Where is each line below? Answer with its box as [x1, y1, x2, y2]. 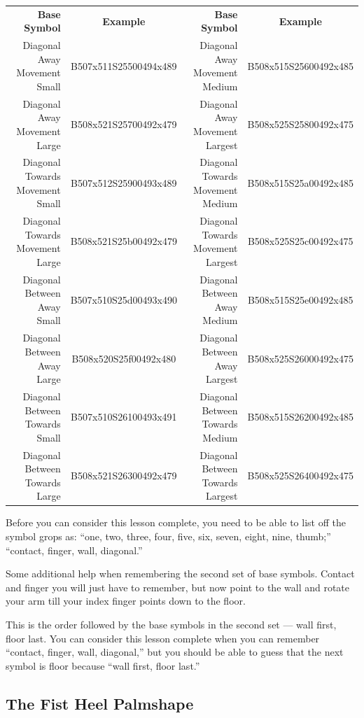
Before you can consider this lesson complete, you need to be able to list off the [6, 515, 346, 530]
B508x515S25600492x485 [247, 58, 353, 73]
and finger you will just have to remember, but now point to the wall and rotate [6, 579, 350, 594]
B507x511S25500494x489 [71, 58, 177, 73]
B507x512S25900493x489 [71, 175, 177, 190]
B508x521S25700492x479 [71, 117, 177, 132]
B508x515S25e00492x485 [247, 293, 353, 307]
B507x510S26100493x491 [71, 409, 177, 424]
